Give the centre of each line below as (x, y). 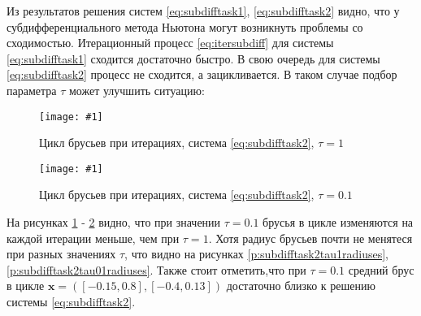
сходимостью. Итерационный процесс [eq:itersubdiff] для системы (170, 43)
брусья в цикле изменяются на (338, 222)
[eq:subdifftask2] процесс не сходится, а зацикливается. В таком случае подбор (202, 74)
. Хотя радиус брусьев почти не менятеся (310, 238)
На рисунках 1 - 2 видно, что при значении (114, 222)
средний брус (381, 269)
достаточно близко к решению (301, 286)
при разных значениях (61, 254)
